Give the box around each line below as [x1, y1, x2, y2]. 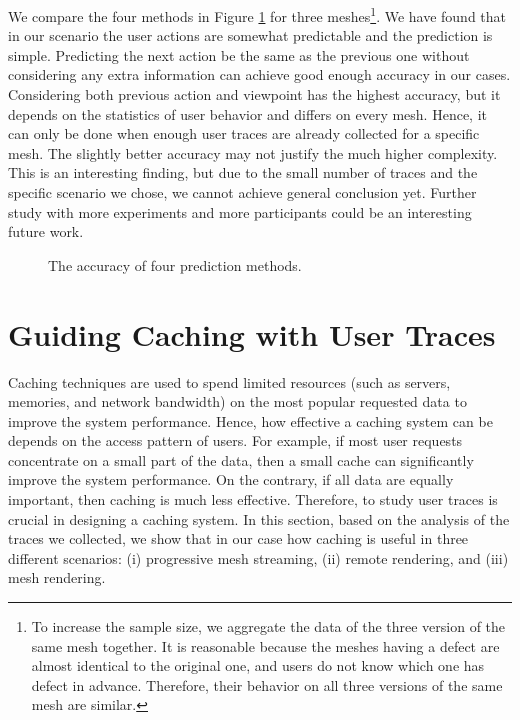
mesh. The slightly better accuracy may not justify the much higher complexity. [8, 142, 498, 163]
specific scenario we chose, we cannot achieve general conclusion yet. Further [8, 182, 477, 202]
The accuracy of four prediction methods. [48, 254, 302, 275]
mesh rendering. [8, 567, 106, 588]
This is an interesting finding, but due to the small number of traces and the [8, 162, 478, 183]
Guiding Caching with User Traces [8, 313, 496, 354]
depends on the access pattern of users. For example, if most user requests [8, 430, 463, 451]
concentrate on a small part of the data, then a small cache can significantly [8, 449, 474, 470]
